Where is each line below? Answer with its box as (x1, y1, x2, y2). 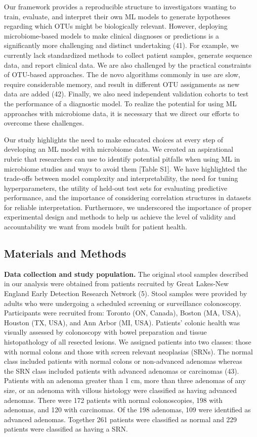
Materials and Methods (4, 246, 126, 261)
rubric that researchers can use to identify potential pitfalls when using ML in (4, 153, 240, 164)
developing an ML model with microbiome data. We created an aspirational (4, 144, 233, 154)
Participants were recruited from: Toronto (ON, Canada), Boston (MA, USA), (4, 307, 241, 318)
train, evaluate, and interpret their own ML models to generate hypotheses (4, 11, 230, 21)
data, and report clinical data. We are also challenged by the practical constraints (4, 59, 252, 70)
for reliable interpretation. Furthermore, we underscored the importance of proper (4, 202, 252, 212)
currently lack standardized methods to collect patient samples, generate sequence (4, 49, 252, 60)
